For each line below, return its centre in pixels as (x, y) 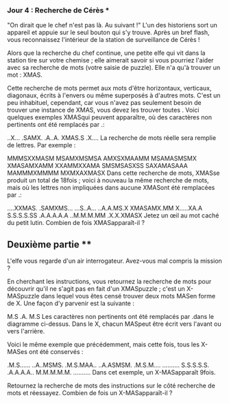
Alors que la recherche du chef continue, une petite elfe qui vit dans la (106, 53)
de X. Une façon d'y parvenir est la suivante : (71, 303)
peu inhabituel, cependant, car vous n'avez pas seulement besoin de (105, 103)
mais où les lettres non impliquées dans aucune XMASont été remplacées (111, 188)
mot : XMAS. (25, 75)
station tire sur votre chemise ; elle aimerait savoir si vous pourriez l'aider (110, 60)
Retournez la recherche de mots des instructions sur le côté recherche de (111, 385)
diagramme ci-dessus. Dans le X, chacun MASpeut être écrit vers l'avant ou (114, 324)
